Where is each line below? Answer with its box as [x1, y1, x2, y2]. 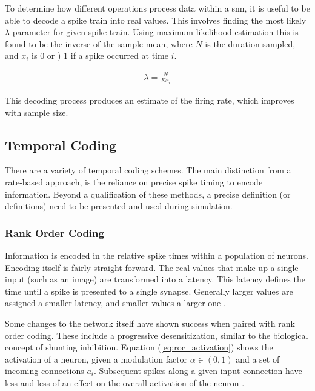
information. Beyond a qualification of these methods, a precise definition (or [5, 187, 291, 200]
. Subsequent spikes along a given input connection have [94, 364, 302, 377]
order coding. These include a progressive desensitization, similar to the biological [5, 329, 308, 341]
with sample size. [5, 105, 68, 118]
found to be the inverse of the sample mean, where [5, 37, 193, 50]
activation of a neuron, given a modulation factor [5, 352, 188, 365]
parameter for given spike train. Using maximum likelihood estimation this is [12, 25, 299, 38]
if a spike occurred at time [70, 49, 168, 62]
